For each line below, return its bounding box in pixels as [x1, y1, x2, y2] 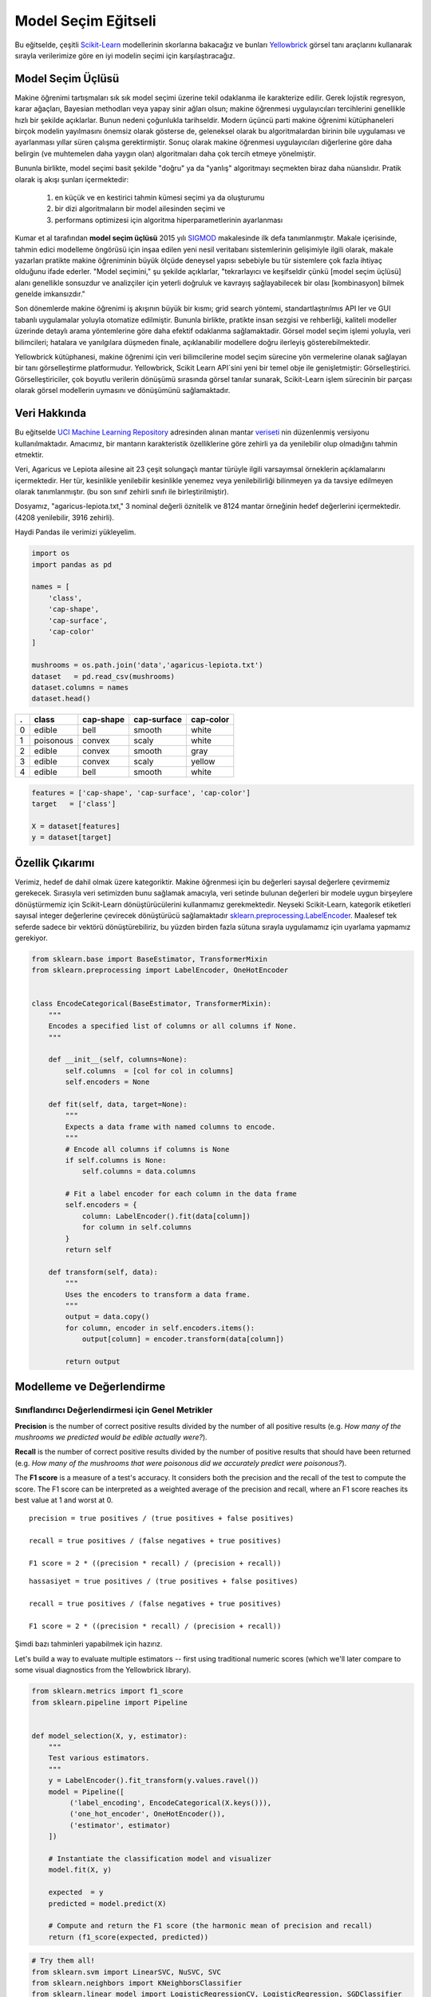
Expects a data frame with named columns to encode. [65, 1122, 276, 1131]
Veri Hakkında [14, 407, 87, 420]
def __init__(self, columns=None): [48, 1055, 188, 1064]
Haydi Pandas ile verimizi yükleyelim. [14, 527, 136, 537]
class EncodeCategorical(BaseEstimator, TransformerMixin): [31, 999, 272, 1008]
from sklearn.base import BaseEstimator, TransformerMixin [31, 955, 267, 963]
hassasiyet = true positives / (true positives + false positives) [29, 1577, 299, 1586]
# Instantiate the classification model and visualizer [48, 1854, 272, 1863]
